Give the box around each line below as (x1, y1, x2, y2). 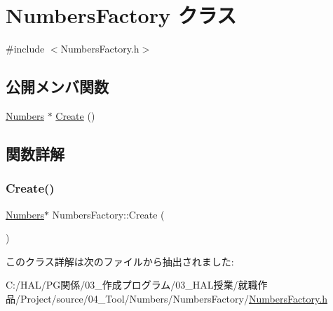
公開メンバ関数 (6, 76, 109, 97)
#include (6, 41, 45, 56)
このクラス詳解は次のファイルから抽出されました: (6, 254, 234, 268)
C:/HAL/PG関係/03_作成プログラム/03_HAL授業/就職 (6, 277, 258, 292)
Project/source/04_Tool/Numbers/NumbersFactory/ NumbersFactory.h (20, 291, 327, 305)
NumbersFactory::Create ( (52, 207, 165, 221)
